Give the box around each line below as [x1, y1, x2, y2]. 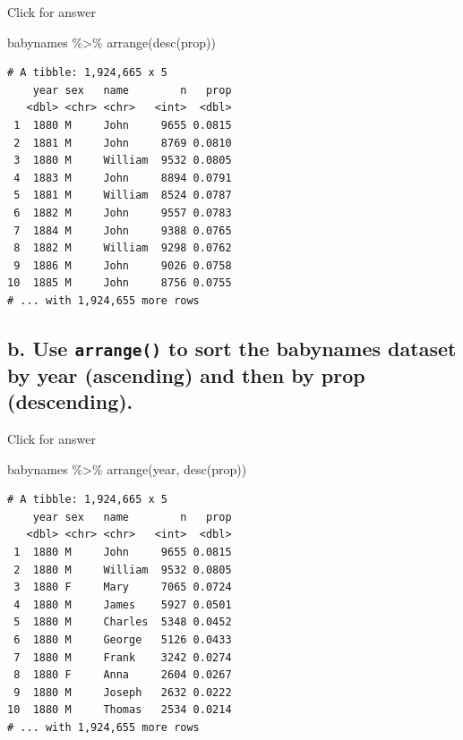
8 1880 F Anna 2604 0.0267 [13, 668, 232, 682]
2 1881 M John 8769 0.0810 [13, 136, 232, 149]
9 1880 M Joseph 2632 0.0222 [13, 685, 232, 699]
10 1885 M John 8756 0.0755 [7, 276, 232, 290]
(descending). [7, 387, 133, 415]
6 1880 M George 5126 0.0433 [13, 634, 232, 646]
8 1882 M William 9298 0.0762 [13, 242, 232, 255]
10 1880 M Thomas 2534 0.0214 [7, 703, 232, 717]
